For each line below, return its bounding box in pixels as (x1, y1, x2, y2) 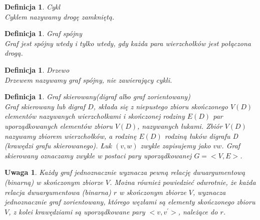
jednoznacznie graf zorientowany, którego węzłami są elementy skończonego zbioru (5, 196, 255, 207)
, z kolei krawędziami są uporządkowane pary (9, 206, 145, 216)
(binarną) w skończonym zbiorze (5, 176, 103, 187)
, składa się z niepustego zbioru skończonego (93, 101, 228, 111)
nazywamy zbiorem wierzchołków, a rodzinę (5, 130, 137, 141)
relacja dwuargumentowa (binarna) (5, 186, 111, 197)
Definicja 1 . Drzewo (5, 64, 70, 75)
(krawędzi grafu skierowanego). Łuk (5, 140, 112, 151)
